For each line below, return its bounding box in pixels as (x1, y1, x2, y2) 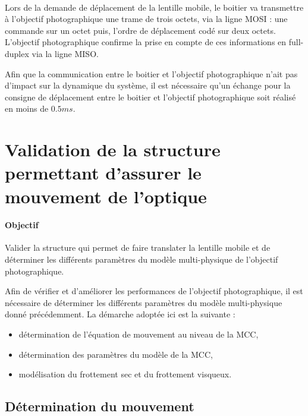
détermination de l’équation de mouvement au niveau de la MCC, (18, 328, 259, 341)
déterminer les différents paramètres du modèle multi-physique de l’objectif (5, 253, 278, 266)
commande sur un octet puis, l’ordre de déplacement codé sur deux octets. (5, 24, 276, 36)
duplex (5, 47, 29, 59)
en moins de (5, 102, 49, 115)
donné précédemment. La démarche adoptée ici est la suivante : (5, 308, 235, 320)
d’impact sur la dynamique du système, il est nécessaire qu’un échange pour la (5, 79, 291, 92)
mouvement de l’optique (5, 184, 207, 208)
